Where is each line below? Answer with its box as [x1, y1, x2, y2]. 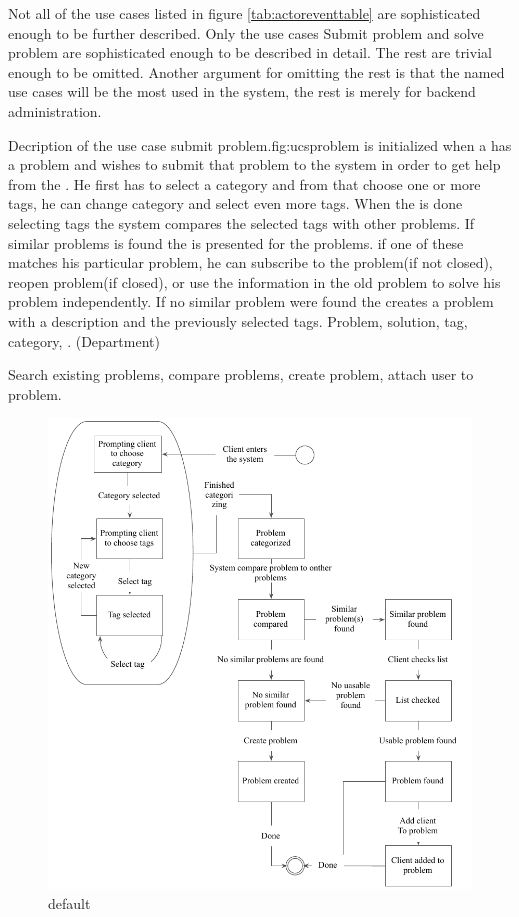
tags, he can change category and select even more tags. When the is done [8, 193, 463, 214]
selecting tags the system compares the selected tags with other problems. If [8, 212, 475, 233]
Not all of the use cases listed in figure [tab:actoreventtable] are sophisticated [8, 3, 481, 23]
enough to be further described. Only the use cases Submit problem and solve [8, 22, 484, 43]
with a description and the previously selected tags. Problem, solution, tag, [8, 310, 468, 331]
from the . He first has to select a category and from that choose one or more [8, 173, 481, 194]
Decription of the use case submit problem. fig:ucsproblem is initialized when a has [8, 134, 512, 155]
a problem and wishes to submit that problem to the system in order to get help [8, 154, 501, 175]
